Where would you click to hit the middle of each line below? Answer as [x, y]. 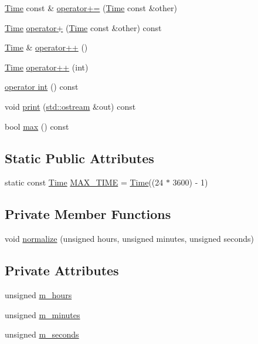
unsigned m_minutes [43, 314]
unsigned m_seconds [42, 334]
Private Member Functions [88, 214]
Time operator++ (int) [47, 67]
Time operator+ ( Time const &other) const [83, 27]
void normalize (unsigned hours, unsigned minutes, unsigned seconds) [129, 239]
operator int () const [42, 87]
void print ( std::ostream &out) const [70, 106]
